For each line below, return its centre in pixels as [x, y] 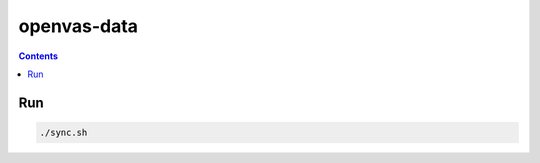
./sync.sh [63, 132]
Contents [38, 56]
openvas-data [78, 26]
